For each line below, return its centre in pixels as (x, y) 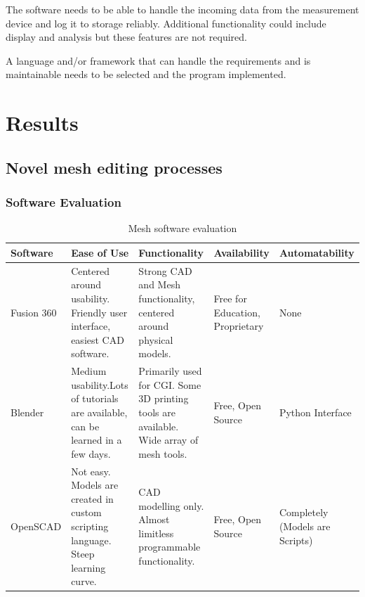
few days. (91, 453)
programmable (170, 547)
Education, (237, 312)
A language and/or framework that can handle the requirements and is (158, 60)
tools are (157, 412)
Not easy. (91, 471)
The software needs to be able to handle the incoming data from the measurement (182, 9)
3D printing (164, 398)
